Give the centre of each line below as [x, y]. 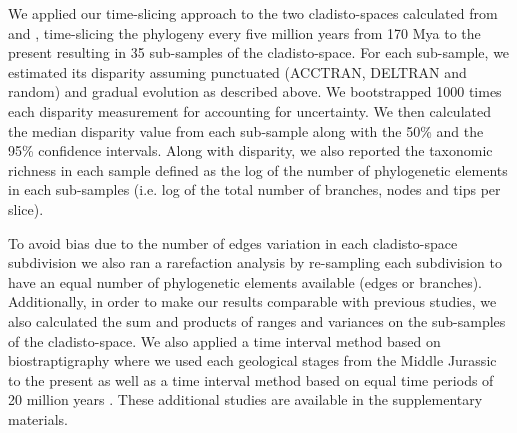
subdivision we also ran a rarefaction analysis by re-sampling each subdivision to [255, 262]
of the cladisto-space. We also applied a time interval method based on [224, 340]
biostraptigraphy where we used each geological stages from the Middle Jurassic [252, 360]
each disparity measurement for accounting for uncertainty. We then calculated [249, 110]
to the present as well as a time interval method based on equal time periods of [251, 379]
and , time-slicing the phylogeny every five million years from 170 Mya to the [244, 32]
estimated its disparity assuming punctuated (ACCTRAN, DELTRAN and [237, 71]
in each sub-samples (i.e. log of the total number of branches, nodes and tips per [254, 189]
